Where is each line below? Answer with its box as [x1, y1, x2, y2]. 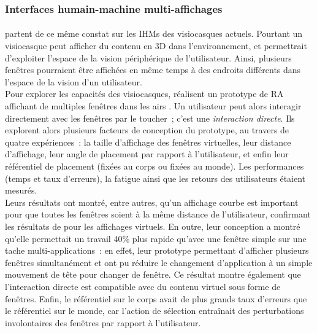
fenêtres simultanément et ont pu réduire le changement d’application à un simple [5, 256, 313, 268]
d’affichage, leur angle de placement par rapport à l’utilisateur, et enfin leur [5, 147, 289, 160]
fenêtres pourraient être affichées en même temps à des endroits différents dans [5, 63, 301, 76]
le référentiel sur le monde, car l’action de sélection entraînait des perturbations [5, 304, 304, 317]
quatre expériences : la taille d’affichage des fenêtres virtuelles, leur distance [5, 135, 291, 148]
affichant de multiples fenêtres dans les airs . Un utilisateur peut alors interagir [5, 100, 302, 112]
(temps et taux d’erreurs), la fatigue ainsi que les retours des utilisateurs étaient [5, 171, 306, 184]
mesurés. [5, 184, 37, 197]
